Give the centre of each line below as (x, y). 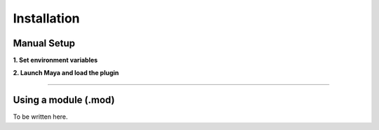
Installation (46, 18)
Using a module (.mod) (64, 100)
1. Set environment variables (55, 60)
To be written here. (40, 117)
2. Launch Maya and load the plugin (66, 73)
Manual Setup (44, 43)
